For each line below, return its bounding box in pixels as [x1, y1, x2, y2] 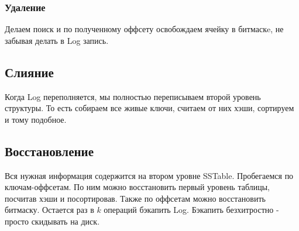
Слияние [5, 63, 54, 81]
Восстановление [5, 142, 94, 160]
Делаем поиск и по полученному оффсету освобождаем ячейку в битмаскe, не [5, 23, 284, 35]
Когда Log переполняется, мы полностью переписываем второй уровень [5, 90, 261, 102]
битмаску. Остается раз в [5, 204, 94, 216]
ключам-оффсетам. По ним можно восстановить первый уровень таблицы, [5, 181, 270, 193]
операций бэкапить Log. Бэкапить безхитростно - [104, 204, 279, 216]
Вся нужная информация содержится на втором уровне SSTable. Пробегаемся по [5, 169, 294, 181]
